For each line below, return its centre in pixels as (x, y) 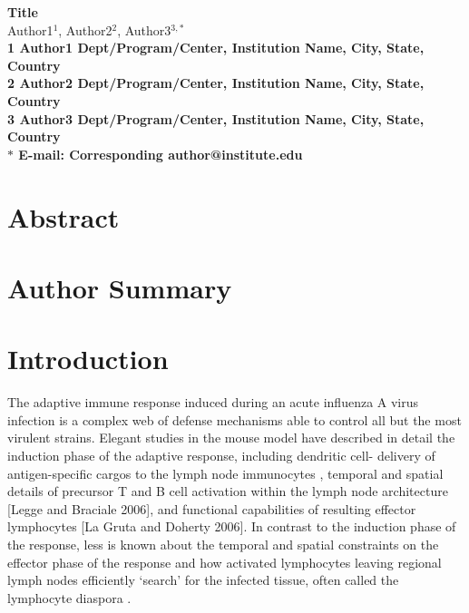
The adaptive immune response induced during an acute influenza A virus (213, 402)
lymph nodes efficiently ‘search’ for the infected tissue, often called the (203, 580)
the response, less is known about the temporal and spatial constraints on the (223, 544)
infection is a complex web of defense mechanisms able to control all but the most (234, 419)
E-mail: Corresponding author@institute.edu (161, 154)
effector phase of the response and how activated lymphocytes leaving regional (225, 562)
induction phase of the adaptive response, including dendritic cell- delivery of (221, 455)
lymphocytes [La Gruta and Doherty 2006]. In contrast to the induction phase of (232, 526)
